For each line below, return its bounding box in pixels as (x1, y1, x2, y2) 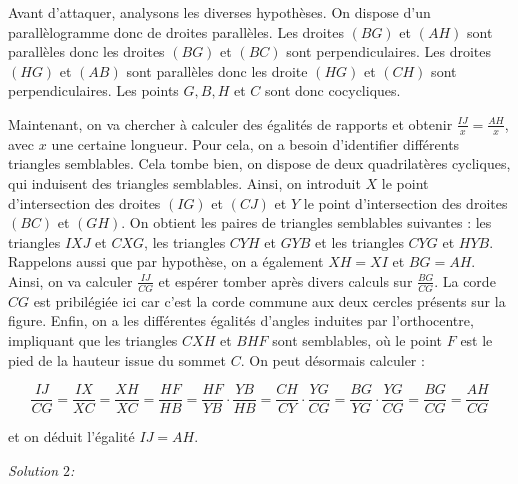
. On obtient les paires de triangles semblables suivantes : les (121, 212, 492, 233)
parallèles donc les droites (8, 41, 165, 62)
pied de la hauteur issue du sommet (8, 349, 227, 370)
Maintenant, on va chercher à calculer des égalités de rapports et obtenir (8, 113, 453, 134)
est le (460, 329, 493, 350)
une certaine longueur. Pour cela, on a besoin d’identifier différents (51, 133, 460, 154)
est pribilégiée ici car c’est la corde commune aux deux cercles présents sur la (33, 290, 506, 311)
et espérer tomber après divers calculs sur (158, 270, 413, 291)
